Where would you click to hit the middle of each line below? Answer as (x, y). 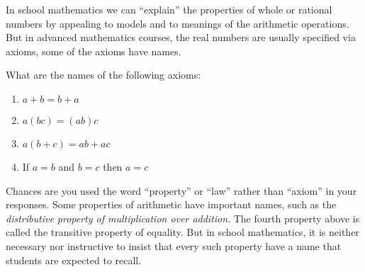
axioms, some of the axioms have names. (94, 51)
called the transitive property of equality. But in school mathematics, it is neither (182, 232)
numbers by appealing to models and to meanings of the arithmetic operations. (178, 23)
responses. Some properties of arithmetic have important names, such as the (171, 204)
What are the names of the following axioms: (103, 75)
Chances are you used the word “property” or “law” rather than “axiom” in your (181, 190)
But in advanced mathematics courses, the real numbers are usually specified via (181, 37)
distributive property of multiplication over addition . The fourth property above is (183, 218)
